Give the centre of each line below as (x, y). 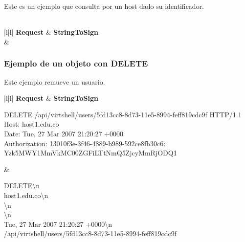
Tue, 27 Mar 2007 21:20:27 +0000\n (58, 224)
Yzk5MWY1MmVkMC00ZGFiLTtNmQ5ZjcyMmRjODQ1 (90, 153)
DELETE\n (22, 186)
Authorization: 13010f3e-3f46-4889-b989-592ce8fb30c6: (85, 143)
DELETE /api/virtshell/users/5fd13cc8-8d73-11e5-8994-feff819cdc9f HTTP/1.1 (123, 114)
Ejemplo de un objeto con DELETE (76, 63)
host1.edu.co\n (26, 195)
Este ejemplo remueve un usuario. (55, 81)
